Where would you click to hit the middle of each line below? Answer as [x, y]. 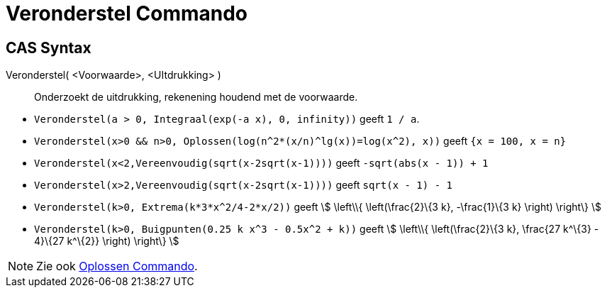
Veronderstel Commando [127, 13]
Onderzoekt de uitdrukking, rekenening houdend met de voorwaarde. [196, 97]
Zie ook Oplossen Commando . [117, 266]
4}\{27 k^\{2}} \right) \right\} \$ [107, 241]
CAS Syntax [49, 48]
